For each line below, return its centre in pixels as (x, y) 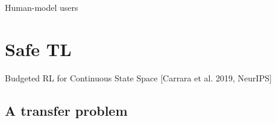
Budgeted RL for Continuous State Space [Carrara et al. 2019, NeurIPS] (138, 77)
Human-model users (42, 7)
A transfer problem (66, 110)
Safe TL (38, 49)
